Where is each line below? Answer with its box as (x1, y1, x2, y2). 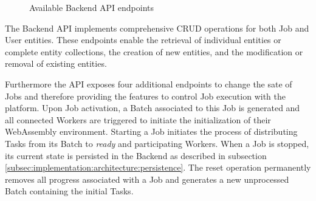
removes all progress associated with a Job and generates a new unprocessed (5, 172, 289, 185)
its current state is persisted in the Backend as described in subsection (5, 149, 267, 162)
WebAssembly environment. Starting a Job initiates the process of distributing (5, 125, 298, 138)
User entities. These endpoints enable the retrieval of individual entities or (5, 33, 281, 46)
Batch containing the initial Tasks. (5, 185, 134, 197)
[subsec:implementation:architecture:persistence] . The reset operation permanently (5, 161, 311, 174)
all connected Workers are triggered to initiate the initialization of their (5, 113, 271, 126)
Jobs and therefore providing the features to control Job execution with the (5, 89, 286, 102)
